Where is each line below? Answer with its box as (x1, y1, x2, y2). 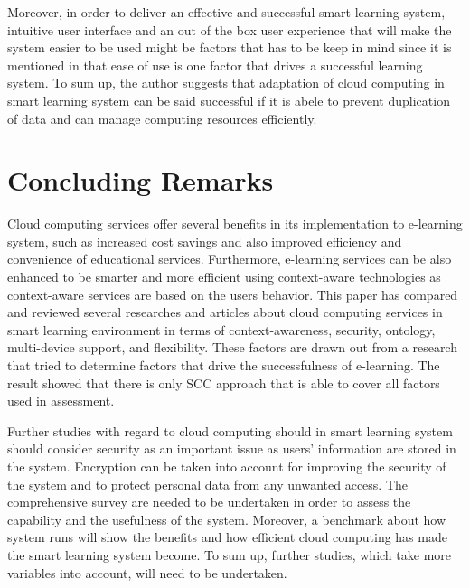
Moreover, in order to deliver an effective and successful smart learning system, (7, 3, 446, 21)
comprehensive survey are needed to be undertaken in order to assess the (7, 492, 411, 511)
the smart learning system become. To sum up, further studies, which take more (7, 545, 452, 564)
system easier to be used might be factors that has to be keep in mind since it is (7, 38, 452, 57)
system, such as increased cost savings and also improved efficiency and (7, 231, 402, 250)
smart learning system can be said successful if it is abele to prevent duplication (7, 90, 450, 109)
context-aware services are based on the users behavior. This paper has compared (7, 285, 458, 303)
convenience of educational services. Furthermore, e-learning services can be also (7, 249, 452, 268)
